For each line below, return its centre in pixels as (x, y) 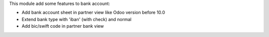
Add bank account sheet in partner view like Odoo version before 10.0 (93, 13)
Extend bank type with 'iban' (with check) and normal (77, 19)
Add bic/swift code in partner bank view (63, 26)
